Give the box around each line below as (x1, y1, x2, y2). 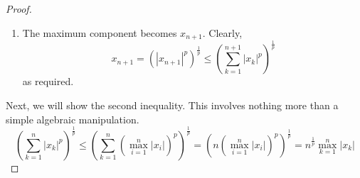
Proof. (6, 1, 32, 16)
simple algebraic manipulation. (6, 111, 139, 126)
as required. (22, 74, 74, 89)
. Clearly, (202, 25, 243, 40)
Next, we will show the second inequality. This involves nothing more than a (6, 98, 339, 112)
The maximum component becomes (22, 25, 177, 40)
